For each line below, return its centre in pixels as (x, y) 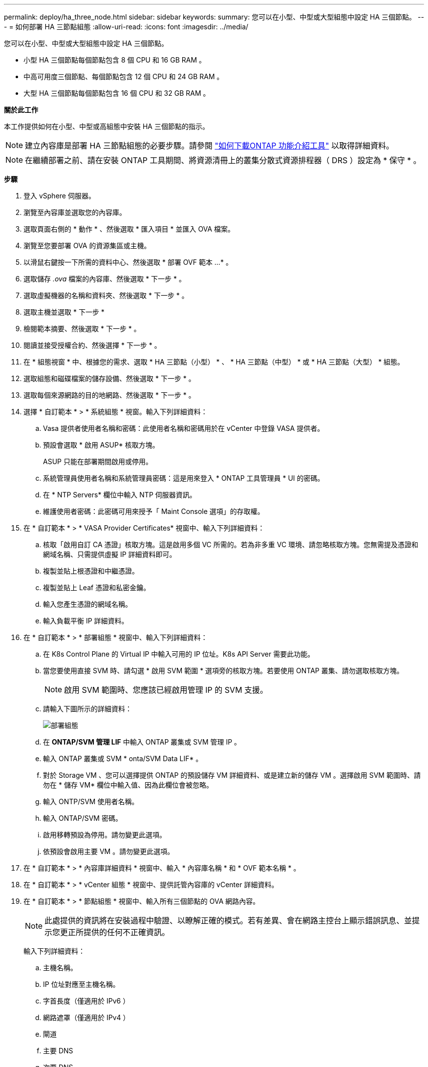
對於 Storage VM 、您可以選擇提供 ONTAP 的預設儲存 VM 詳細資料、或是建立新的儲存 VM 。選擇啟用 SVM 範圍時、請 (232, 775)
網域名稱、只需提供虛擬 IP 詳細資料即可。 (110, 554)
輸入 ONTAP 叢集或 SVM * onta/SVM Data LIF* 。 (123, 758)
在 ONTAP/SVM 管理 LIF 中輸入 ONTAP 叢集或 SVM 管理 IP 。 (142, 742)
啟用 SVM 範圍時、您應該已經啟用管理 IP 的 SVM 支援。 (166, 690)
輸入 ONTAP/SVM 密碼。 (83, 818)
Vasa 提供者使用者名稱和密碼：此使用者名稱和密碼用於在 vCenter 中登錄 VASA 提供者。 (184, 428)
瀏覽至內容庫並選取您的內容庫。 (75, 212)
